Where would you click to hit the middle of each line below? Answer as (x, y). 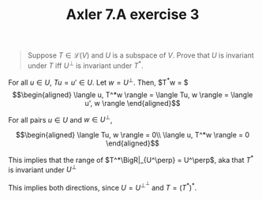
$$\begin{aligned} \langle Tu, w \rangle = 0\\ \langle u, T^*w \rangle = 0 (133, 135)
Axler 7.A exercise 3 (133, 15)
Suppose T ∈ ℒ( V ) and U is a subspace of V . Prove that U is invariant (140, 55)
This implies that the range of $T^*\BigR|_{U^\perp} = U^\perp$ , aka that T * (131, 159)
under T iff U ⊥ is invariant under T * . (85, 65)
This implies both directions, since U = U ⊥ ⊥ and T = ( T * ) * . (103, 187)
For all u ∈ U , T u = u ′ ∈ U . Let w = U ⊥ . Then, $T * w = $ (98, 81)
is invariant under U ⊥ (43, 169)
